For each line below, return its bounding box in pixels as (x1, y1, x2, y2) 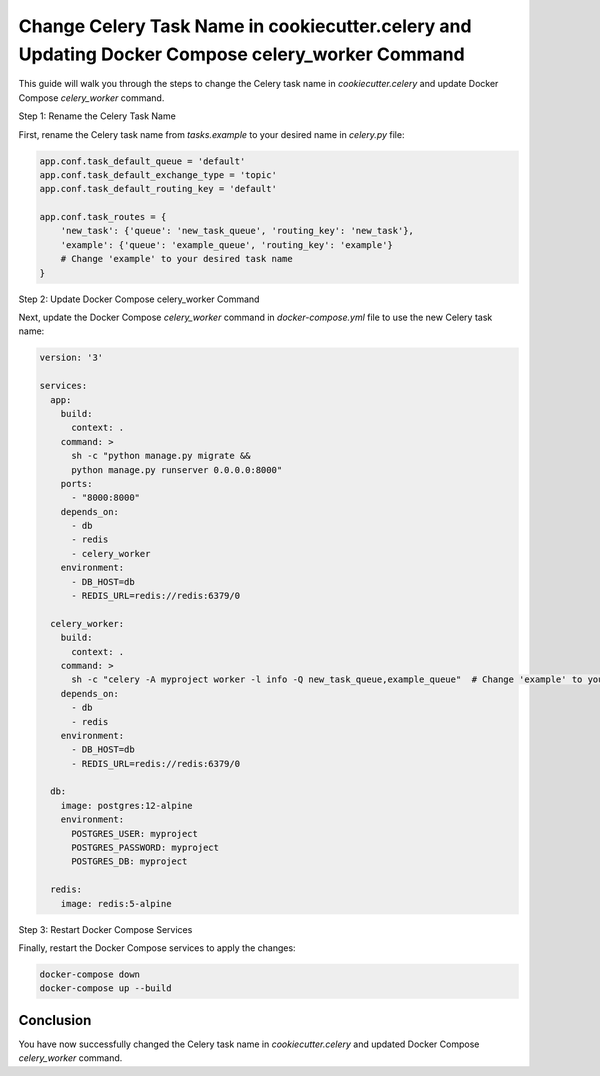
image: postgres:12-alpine (60, 800, 194, 811)
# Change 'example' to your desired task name (60, 253, 294, 265)
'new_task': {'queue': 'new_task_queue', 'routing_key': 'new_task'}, (60, 225, 415, 237)
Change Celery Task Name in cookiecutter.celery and (18, 15, 472, 37)
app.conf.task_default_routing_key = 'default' (39, 183, 277, 195)
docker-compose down (39, 968, 140, 980)
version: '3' (39, 352, 104, 364)
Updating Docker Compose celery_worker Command (18, 43, 465, 65)
